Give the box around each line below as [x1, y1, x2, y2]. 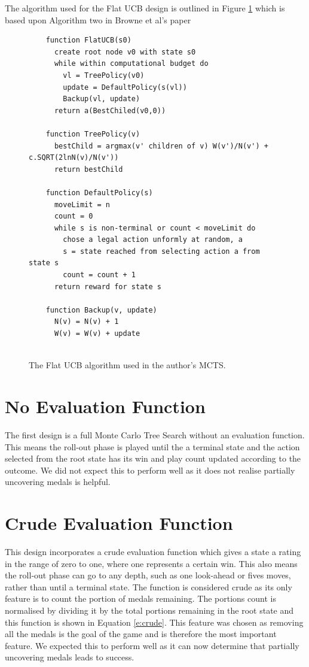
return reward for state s [54, 282, 161, 291]
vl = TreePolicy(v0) [63, 71, 145, 80]
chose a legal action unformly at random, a [63, 235, 243, 244]
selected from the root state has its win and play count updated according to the [5, 452, 301, 465]
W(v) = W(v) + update [54, 329, 140, 338]
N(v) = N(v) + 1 [54, 317, 119, 326]
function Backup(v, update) [45, 305, 157, 314]
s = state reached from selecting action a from [63, 247, 260, 256]
